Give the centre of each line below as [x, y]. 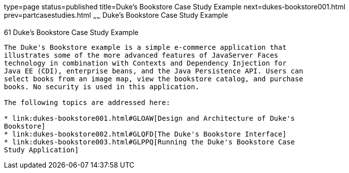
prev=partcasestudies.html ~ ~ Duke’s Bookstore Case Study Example [116, 16]
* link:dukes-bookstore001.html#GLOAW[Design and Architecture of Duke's [150, 118]
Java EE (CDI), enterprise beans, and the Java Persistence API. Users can [154, 71]
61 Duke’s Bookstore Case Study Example [71, 32]
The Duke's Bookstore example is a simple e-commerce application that [145, 47]
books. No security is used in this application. [102, 86]
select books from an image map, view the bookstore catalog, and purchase [154, 79]
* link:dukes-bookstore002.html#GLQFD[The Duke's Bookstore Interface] [145, 134]
